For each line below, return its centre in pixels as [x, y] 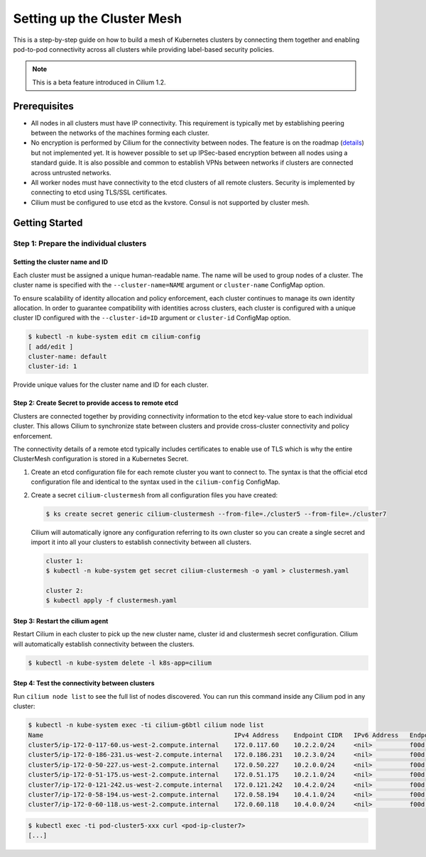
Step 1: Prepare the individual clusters [80, 243]
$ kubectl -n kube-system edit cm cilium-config [114, 337]
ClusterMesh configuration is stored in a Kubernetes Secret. [101, 459]
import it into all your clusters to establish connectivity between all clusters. [141, 542]
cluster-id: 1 [53, 366]
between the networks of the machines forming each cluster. [120, 133]
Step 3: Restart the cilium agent [61, 621]
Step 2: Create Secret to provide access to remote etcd [96, 403]
